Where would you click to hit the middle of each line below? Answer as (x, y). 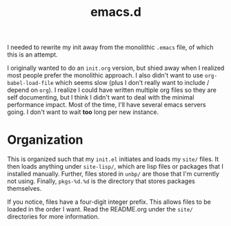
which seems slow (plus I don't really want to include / (132, 83)
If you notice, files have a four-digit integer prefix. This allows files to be (109, 202)
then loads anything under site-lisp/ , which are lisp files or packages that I (115, 167)
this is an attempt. (32, 55)
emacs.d (116, 12)
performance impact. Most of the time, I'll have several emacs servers (107, 105)
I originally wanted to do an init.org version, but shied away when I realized (116, 68)
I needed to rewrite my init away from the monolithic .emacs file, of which (110, 47)
